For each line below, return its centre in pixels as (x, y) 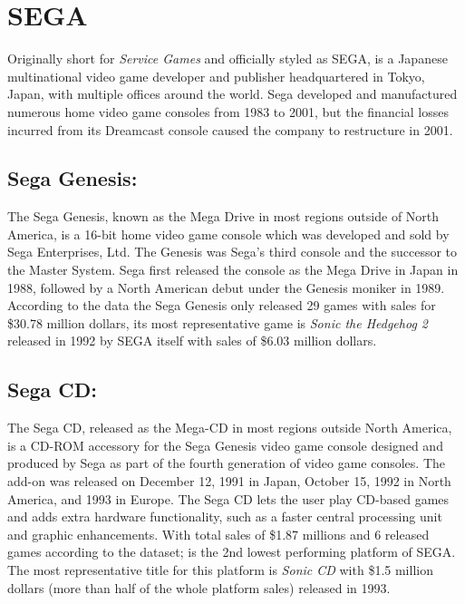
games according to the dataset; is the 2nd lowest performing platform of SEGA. (232, 552)
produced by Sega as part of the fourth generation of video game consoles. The (226, 463)
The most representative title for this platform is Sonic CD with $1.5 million (220, 570)
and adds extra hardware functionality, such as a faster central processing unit (225, 516)
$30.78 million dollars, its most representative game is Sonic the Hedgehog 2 (218, 322)
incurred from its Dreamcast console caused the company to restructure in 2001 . (230, 129)
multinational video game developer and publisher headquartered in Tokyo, (216, 76)
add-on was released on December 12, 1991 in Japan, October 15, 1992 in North (229, 481)
